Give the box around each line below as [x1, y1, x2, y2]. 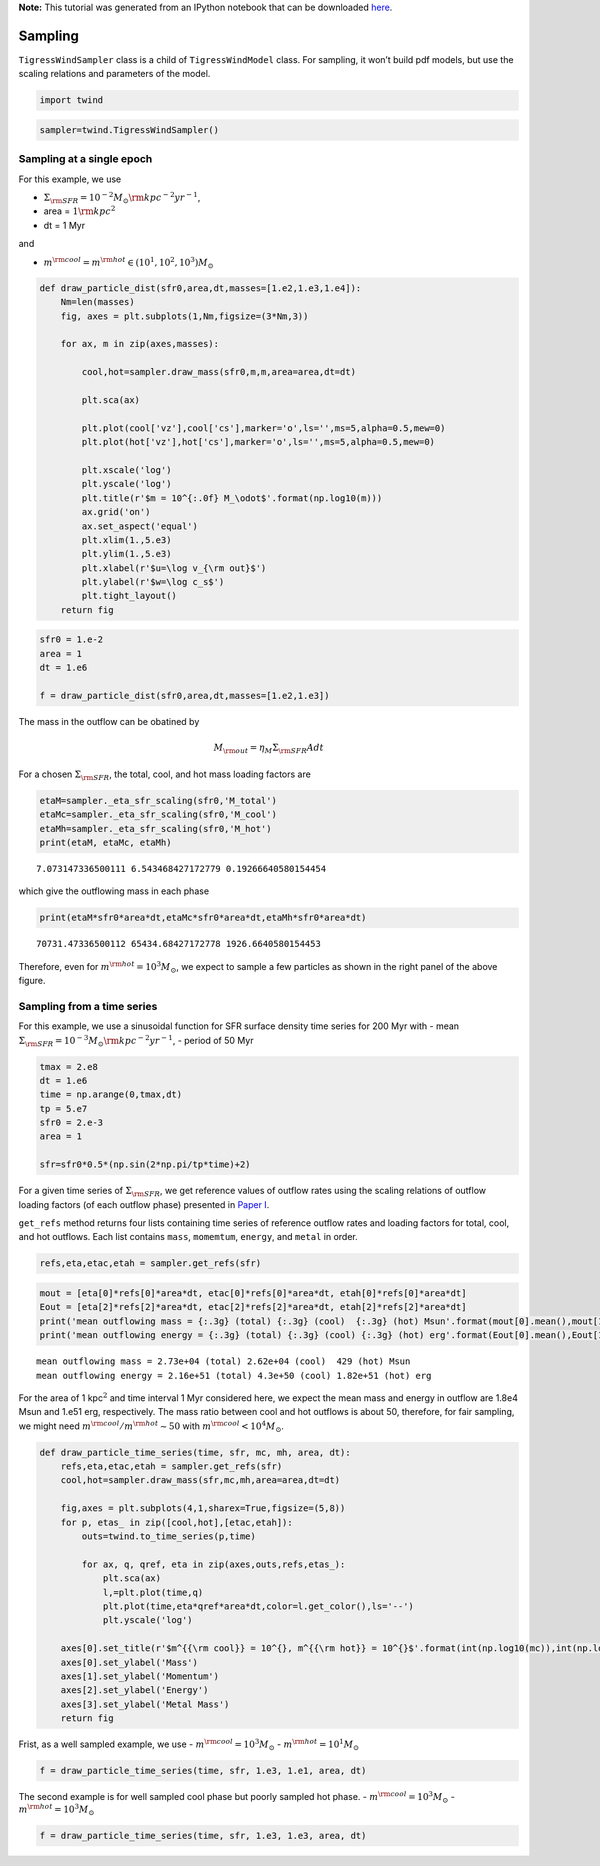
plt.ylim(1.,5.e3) [81, 548, 172, 560]
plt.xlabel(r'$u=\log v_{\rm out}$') [81, 562, 267, 574]
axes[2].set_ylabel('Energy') [60, 1685, 209, 1696]
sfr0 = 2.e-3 [39, 1117, 104, 1129]
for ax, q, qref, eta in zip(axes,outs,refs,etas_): [81, 1558, 346, 1570]
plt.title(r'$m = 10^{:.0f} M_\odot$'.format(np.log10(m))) [81, 492, 383, 504]
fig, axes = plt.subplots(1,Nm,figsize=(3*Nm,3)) [60, 310, 309, 322]
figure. [18, 975, 46, 987]
